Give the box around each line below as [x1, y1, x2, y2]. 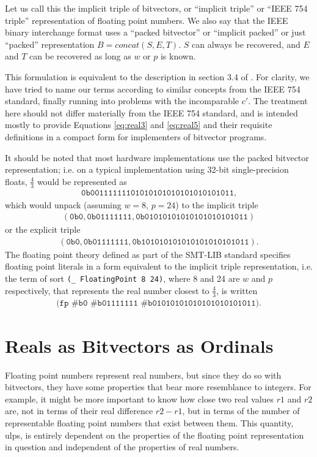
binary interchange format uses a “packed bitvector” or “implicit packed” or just [5, 26, 306, 39]
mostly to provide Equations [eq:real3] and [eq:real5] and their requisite [5, 118, 272, 131]
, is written [216, 284, 258, 296]
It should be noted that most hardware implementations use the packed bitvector [5, 151, 309, 164]
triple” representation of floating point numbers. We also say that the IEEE [5, 13, 288, 26]
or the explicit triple [5, 223, 81, 236]
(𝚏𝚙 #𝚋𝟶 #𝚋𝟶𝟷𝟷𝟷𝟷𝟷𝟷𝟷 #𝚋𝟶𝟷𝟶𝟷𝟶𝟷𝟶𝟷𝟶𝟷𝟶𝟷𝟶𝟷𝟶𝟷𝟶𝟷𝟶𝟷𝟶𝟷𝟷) [56, 298, 259, 308]
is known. [160, 50, 196, 62]
